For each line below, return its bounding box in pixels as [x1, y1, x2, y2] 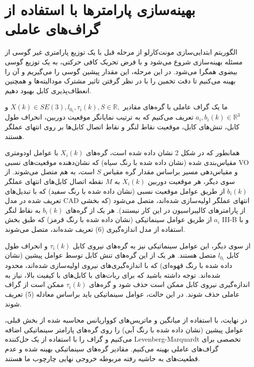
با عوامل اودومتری [5, 147, 59, 158]
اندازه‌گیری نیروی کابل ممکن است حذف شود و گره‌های [89, 279, 250, 289]
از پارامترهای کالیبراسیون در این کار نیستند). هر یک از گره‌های [65, 204, 246, 215]
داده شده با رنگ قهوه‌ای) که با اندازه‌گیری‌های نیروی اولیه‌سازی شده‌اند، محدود [5, 260, 233, 270]
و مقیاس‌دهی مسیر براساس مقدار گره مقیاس [103, 166, 238, 177]
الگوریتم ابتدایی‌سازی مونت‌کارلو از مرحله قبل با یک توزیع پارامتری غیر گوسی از [5, 47, 237, 57]
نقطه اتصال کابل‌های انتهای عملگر [5, 176, 104, 186]
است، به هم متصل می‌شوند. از [5, 166, 95, 177]
